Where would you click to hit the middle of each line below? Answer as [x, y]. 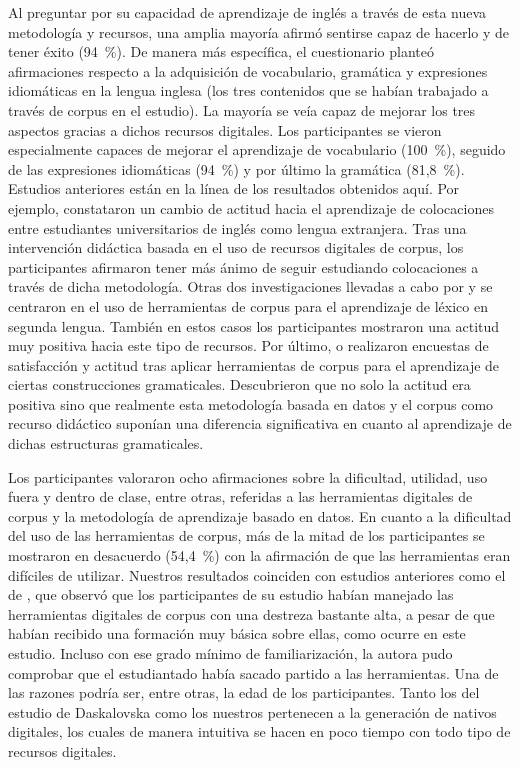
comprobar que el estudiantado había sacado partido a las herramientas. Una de [253, 672]
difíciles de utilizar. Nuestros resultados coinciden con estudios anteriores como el [257, 574]
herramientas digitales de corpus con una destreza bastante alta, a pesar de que [251, 613]
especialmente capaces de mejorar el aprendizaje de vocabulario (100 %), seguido [257, 149]
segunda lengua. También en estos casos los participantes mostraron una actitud [254, 325]
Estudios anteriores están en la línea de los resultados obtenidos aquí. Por [234, 188]
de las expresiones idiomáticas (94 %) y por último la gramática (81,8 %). [236, 168]
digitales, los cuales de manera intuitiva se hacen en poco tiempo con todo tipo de [259, 731]
